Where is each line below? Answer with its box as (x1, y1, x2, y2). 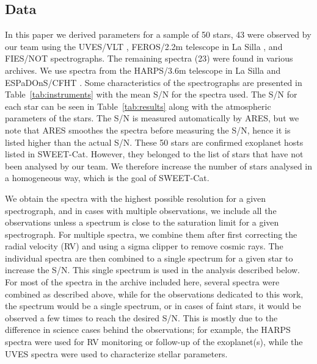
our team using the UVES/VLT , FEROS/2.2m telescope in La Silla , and (5, 40, 283, 52)
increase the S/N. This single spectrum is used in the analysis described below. (5, 263, 300, 276)
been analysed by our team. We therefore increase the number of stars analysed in (5, 159, 313, 172)
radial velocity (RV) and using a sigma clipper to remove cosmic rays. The (5, 240, 283, 252)
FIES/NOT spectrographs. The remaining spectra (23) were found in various (5, 52, 293, 65)
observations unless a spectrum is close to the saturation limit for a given (5, 216, 279, 229)
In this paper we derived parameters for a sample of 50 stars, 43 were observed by (5, 28, 312, 41)
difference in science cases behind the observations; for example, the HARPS (5, 323, 291, 336)
